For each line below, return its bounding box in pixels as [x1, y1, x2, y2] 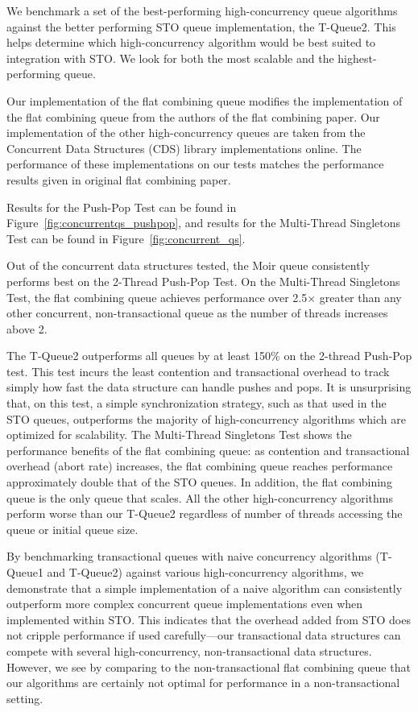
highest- [337, 49, 377, 66]
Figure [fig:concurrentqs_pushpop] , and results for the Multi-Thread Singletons [6, 214, 400, 231]
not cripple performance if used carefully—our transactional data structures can [6, 627, 401, 644]
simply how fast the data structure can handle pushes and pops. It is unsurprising [6, 379, 412, 395]
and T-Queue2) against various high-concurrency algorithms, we [47, 564, 364, 580]
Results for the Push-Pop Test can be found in [6, 198, 237, 215]
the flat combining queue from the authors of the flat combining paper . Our [6, 108, 380, 125]
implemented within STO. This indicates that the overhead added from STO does [6, 611, 411, 627]
